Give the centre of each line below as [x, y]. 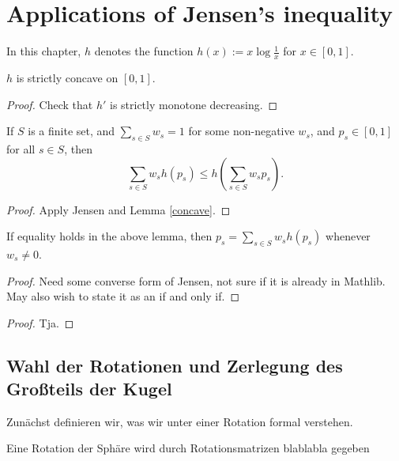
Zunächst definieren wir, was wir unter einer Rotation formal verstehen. [180, 421]
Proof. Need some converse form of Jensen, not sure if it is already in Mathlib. [196, 280]
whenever [348, 236]
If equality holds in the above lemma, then [109, 236]
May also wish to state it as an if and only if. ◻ [123, 296]
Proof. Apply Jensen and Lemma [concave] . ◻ [119, 209]
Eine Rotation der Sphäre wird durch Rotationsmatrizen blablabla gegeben [188, 448]
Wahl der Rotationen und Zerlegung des [175, 365]
